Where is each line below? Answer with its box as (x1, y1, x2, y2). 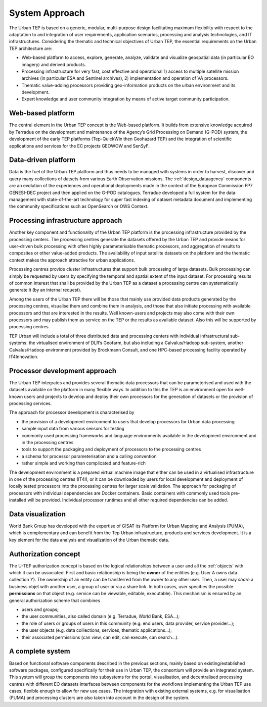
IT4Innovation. (9, 353, 39, 359)
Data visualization (9, 510, 66, 518)
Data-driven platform (9, 156, 76, 164)
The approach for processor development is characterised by (9, 409, 134, 415)
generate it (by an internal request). (9, 287, 82, 293)
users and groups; (21, 606, 59, 612)
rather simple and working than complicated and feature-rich (21, 460, 146, 466)
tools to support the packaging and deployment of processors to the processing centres (21, 446, 201, 453)
